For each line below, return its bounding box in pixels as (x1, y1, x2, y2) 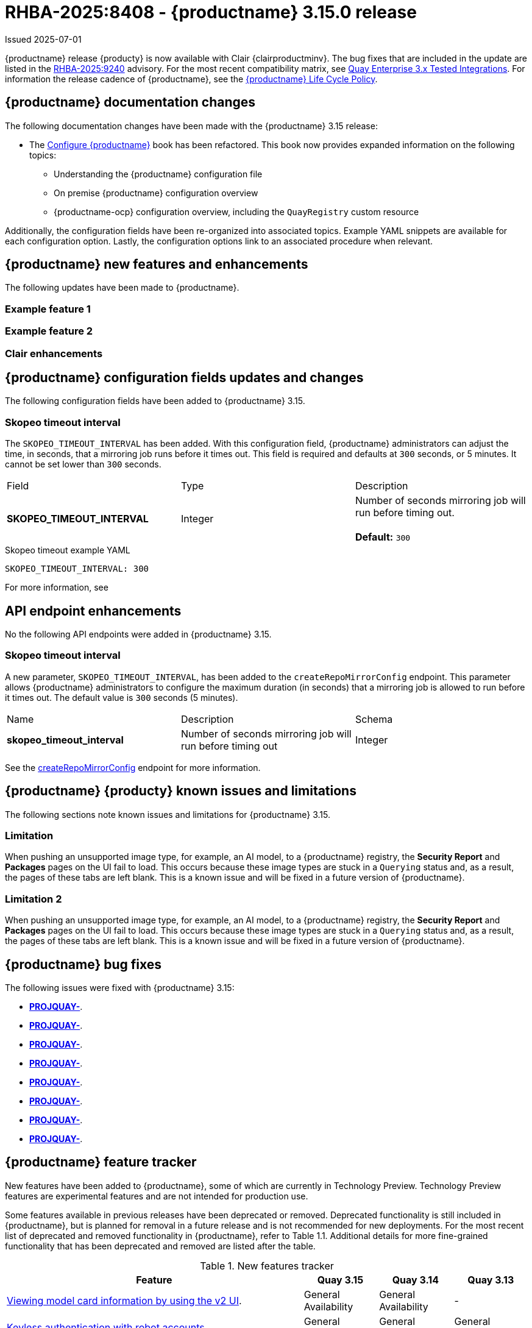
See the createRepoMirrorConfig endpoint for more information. (5, 762, 261, 773)
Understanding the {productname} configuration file (54, 168, 263, 179)
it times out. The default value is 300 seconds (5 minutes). (5, 692, 238, 703)
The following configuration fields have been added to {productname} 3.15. (5, 396, 305, 407)
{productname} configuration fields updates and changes (5, 369, 364, 385)
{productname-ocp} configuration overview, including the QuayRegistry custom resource (54, 206, 419, 217)
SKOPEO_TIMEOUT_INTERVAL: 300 (5, 564, 149, 574)
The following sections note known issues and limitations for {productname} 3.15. (5, 809, 331, 820)
